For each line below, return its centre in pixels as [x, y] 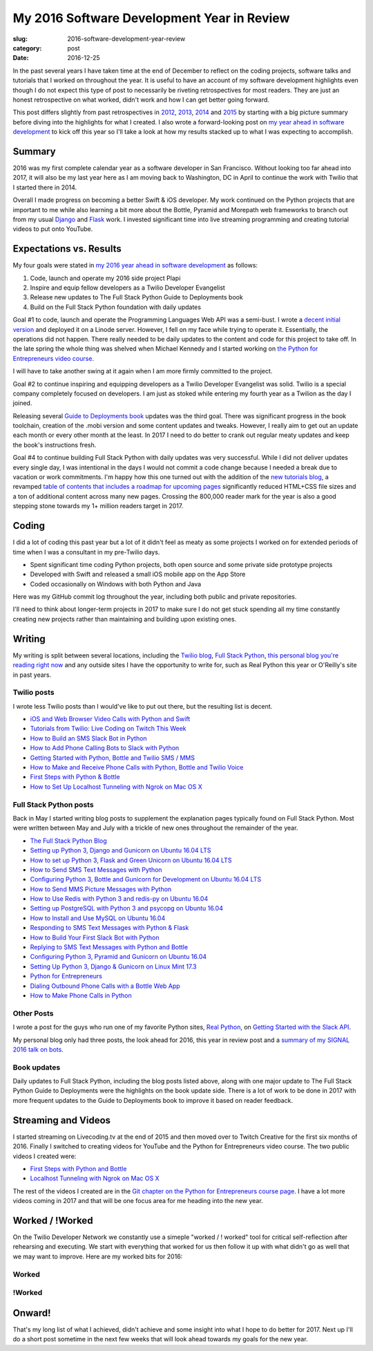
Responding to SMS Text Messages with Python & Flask [109, 928]
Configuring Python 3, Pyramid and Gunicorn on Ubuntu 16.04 [118, 957]
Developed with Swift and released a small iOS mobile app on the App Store [138, 575]
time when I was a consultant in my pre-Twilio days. [86, 552]
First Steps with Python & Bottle [75, 777]
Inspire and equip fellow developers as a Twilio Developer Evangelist [128, 288]
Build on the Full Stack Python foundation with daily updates [116, 307]
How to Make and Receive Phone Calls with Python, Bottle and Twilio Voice [137, 767]
